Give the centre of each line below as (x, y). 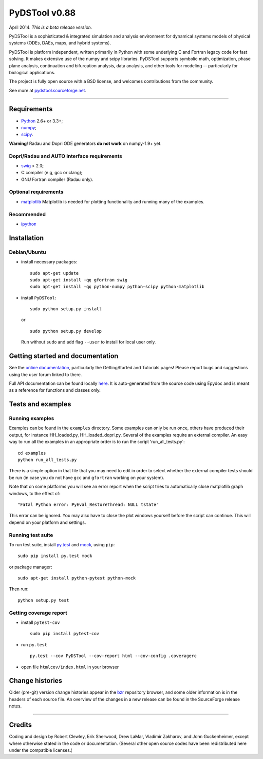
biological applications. (32, 72)
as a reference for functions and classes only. (55, 390)
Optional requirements (36, 192)
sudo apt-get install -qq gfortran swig (79, 280)
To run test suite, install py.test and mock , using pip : (62, 544)
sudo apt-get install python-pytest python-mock (77, 578)
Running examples (32, 419)
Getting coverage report (38, 613)
